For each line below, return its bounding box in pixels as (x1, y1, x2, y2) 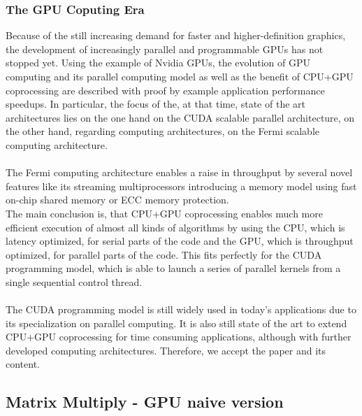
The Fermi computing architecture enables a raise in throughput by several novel (6, 165, 353, 180)
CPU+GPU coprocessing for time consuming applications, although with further (6, 329, 352, 344)
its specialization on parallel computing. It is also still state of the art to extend (6, 315, 347, 330)
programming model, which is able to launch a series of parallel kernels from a (6, 261, 341, 275)
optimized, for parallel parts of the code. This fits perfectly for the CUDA (6, 247, 322, 261)
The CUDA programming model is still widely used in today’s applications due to (6, 302, 356, 317)
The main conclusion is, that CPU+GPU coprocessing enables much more (6, 206, 323, 220)
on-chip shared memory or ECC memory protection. (6, 192, 229, 207)
